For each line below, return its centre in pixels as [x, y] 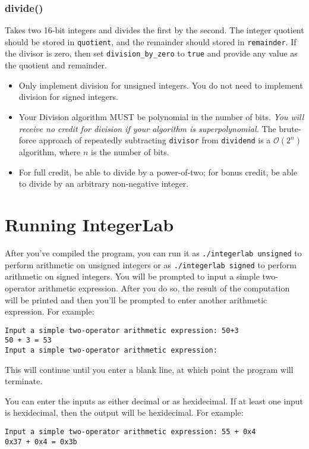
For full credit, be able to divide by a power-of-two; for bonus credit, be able [158, 172]
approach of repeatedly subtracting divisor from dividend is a [155, 140]
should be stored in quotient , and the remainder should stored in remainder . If [151, 41]
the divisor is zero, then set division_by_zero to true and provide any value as [151, 53]
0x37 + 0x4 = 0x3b [41, 442]
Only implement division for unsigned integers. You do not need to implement [161, 85]
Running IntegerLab [89, 224]
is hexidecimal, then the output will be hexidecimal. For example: [124, 412]
